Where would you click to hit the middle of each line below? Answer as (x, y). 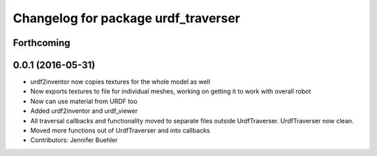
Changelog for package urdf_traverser (127, 18)
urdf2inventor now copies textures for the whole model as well (120, 82)
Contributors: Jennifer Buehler (74, 140)
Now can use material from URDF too (84, 101)
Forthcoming (42, 43)
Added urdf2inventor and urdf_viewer (84, 111)
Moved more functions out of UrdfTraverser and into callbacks (120, 131)
